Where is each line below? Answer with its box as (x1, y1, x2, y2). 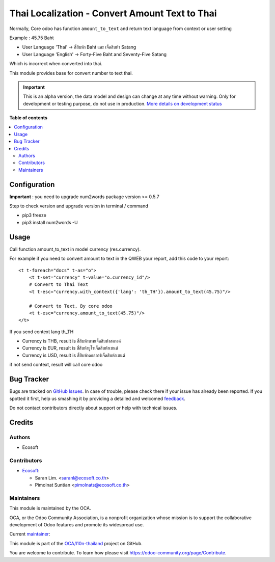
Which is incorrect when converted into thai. (9, 61, 103, 67)
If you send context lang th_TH (9, 329, 74, 335)
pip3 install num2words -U (22, 219, 78, 225)
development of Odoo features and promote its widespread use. (9, 521, 144, 527)
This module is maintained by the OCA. (9, 505, 91, 512)
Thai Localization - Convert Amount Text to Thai (9, 8, 217, 19)
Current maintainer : (9, 531, 50, 537)
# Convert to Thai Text (29, 282, 89, 287)
